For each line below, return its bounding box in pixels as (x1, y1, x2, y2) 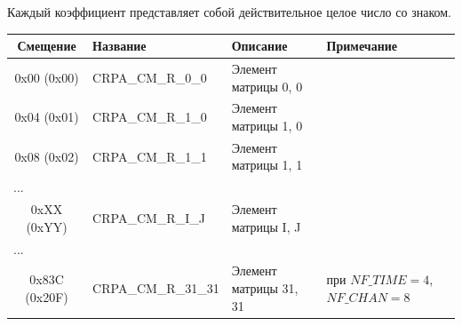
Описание (231, 36, 288, 55)
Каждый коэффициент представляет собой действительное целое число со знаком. (7, 3, 451, 20)
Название (92, 36, 147, 55)
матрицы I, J (231, 217, 301, 235)
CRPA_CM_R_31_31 (92, 278, 219, 297)
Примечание (326, 36, 397, 55)
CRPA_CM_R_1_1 (92, 147, 207, 165)
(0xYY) (26, 217, 68, 235)
